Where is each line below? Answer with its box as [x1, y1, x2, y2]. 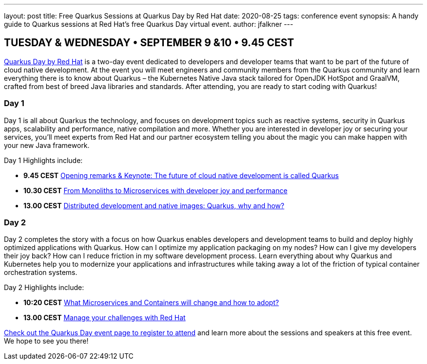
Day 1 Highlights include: [4, 156, 83, 164]
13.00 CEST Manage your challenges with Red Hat [23, 313, 186, 322]
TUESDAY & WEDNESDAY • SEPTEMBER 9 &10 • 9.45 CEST [4, 36, 294, 49]
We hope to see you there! [4, 337, 89, 346]
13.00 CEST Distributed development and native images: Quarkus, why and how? [23, 201, 285, 210]
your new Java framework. [4, 141, 90, 149]
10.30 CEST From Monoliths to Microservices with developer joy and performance [23, 186, 288, 195]
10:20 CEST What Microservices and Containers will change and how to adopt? [23, 298, 279, 307]
